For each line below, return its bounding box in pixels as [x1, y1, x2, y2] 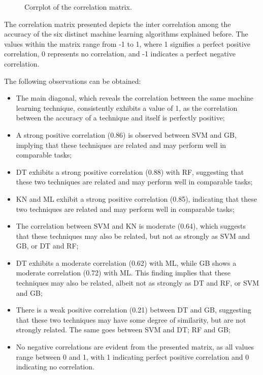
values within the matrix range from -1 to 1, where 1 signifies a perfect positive [4, 38, 251, 49]
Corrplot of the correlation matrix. [24, 2, 132, 12]
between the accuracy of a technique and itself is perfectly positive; [16, 112, 225, 123]
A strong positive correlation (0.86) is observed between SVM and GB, [16, 129, 237, 140]
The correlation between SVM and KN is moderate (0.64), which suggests [16, 221, 246, 231]
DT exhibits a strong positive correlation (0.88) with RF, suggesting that [16, 166, 244, 177]
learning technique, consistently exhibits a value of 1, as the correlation [16, 102, 238, 113]
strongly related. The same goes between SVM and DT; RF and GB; [16, 324, 231, 335]
